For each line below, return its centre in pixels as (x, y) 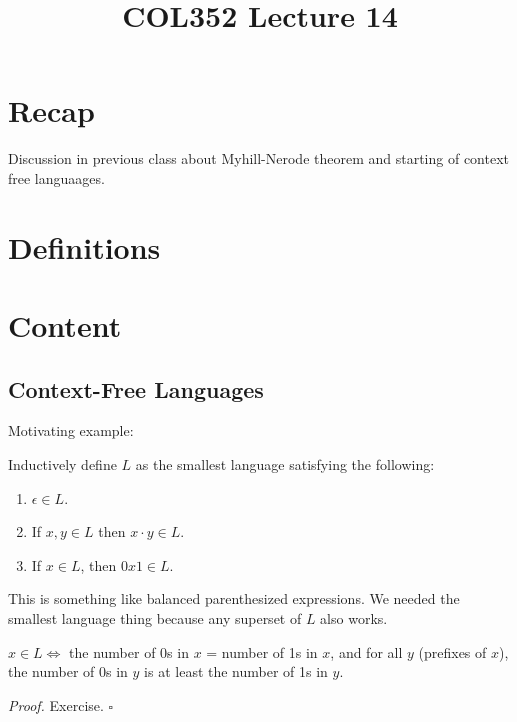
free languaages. (56, 177)
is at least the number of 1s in (236, 671)
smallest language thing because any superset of (155, 618)
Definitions (84, 246)
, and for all (366, 651)
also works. (354, 618)
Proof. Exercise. (56, 704)
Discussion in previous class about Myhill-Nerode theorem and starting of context (259, 158)
